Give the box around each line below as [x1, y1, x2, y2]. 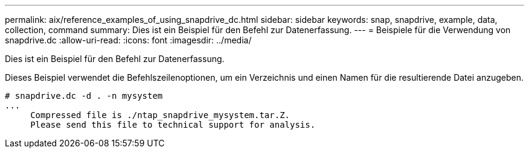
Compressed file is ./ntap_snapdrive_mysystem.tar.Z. [30, 110, 290, 120]
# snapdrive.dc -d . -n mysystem [5, 91, 163, 101]
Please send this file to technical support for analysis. [30, 120, 316, 130]
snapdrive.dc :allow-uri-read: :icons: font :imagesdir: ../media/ [5, 35, 252, 45]
